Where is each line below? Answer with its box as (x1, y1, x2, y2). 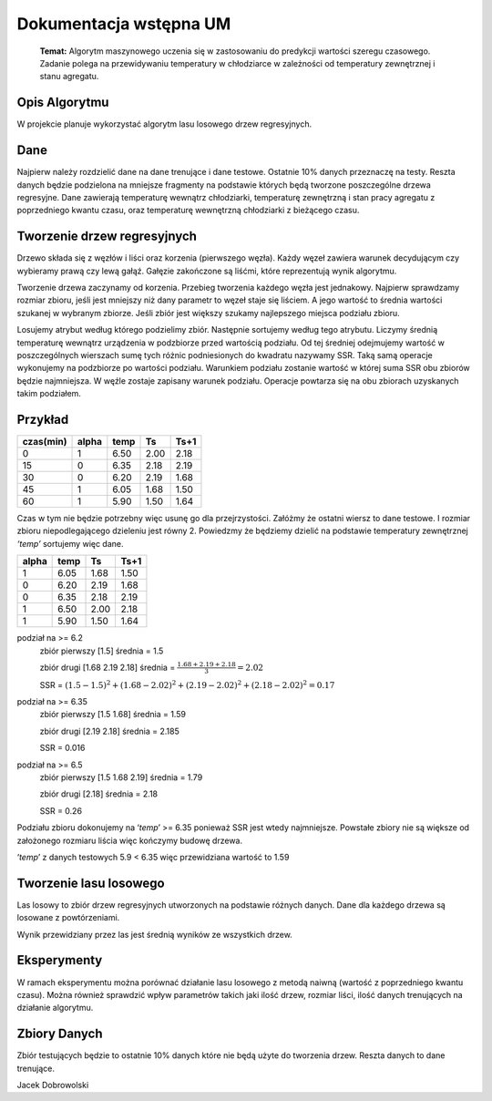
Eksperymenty (16, 952, 103, 968)
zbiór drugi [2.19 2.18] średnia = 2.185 (39, 725, 179, 736)
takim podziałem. (16, 388, 82, 399)
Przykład (16, 411, 69, 427)
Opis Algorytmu (16, 95, 109, 110)
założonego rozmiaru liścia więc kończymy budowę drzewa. (16, 835, 243, 846)
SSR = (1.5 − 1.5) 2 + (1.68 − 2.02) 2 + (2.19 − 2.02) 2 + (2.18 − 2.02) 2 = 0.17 (39, 679, 335, 690)
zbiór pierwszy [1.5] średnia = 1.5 (39, 645, 164, 656)
